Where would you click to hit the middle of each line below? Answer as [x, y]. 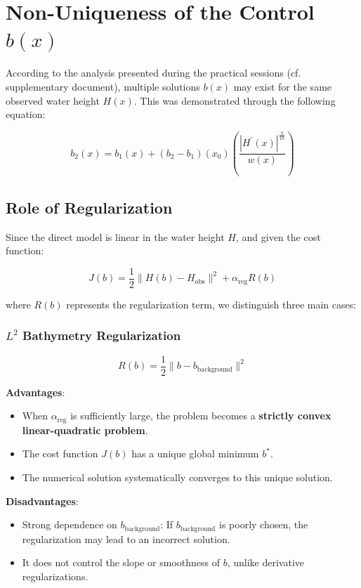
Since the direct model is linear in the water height [115, 236]
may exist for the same [283, 86]
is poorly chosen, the [264, 524]
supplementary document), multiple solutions [103, 86]
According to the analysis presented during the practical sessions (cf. [153, 73]
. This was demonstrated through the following [235, 100]
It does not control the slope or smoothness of [121, 562]
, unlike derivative [266, 562]
